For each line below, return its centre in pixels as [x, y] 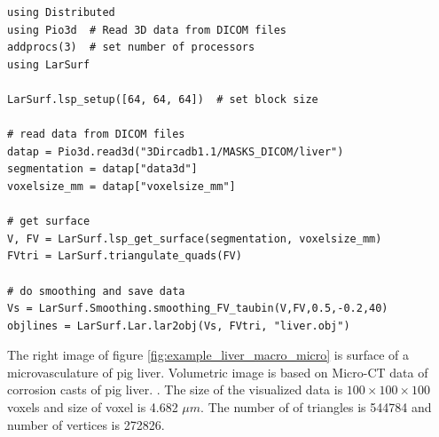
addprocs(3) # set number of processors [131, 48]
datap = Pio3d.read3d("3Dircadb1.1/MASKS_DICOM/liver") [176, 151]
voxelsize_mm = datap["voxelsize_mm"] [122, 186]
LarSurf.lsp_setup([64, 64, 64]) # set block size [163, 99]
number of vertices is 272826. [86, 424]
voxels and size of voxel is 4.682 [93, 407]
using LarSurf [49, 64]
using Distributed [61, 12]
